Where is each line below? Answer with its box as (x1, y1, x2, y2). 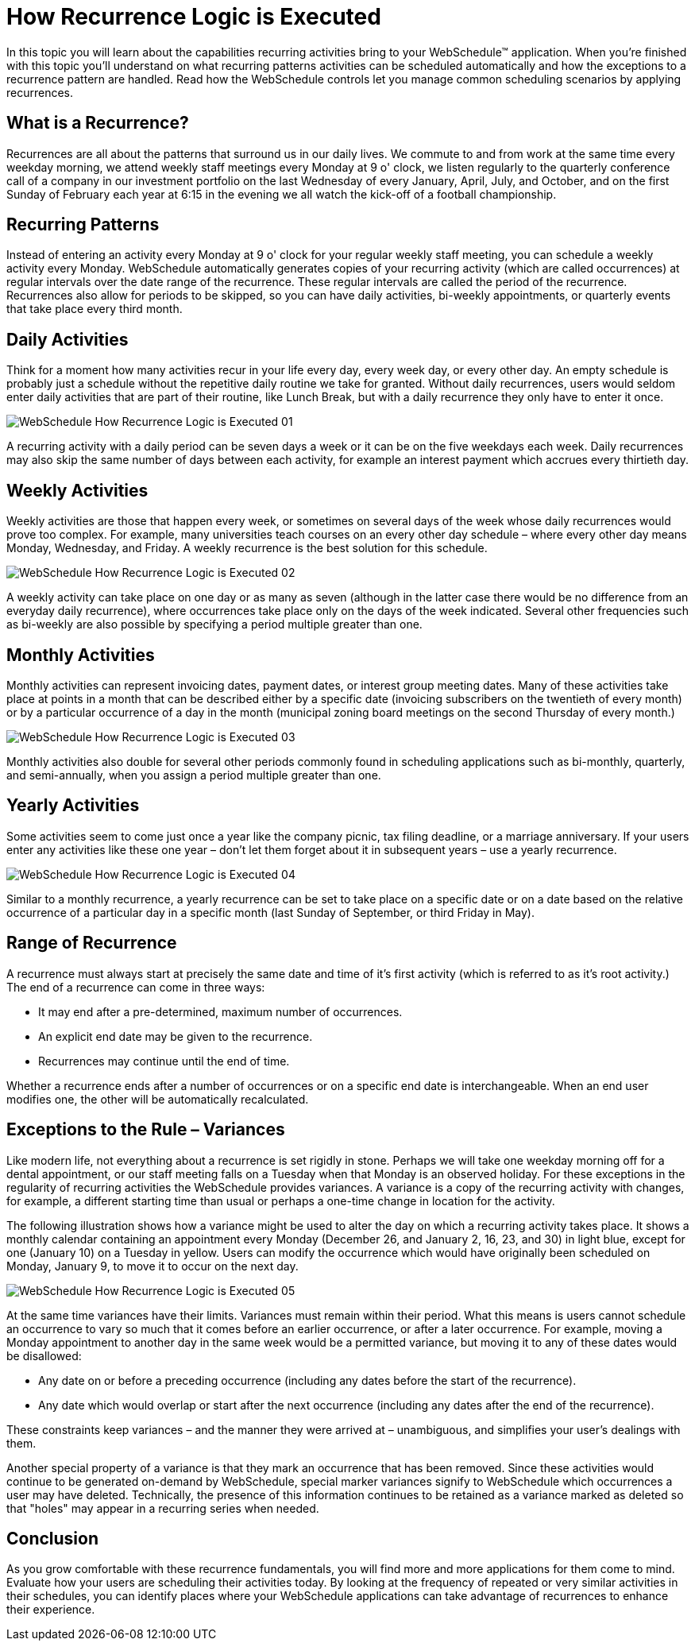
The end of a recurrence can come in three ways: (6, 980, 265, 994)
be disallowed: (6, 1348, 82, 1363)
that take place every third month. (6, 302, 183, 316)
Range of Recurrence (6, 933, 177, 953)
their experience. (6, 1603, 95, 1617)
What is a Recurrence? (6, 113, 189, 133)
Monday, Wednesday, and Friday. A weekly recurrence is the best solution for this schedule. (6, 541, 488, 555)
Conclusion (6, 1528, 99, 1548)
